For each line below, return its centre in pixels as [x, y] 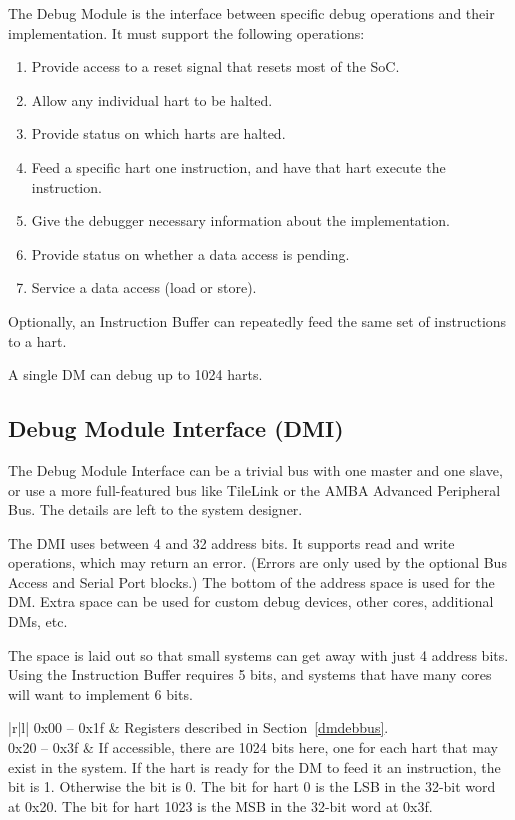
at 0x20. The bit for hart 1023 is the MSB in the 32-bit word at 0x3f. [220, 805]
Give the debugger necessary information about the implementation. [240, 220]
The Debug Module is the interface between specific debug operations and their [251, 13]
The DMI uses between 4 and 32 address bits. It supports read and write [231, 542]
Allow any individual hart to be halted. [152, 99]
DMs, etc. [38, 621]
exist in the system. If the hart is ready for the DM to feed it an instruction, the [254, 766]
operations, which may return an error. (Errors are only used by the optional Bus [257, 562]
